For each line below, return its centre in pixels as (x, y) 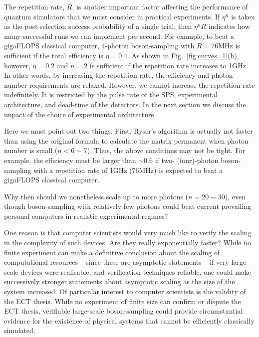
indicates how (229, 26)
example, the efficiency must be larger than (70, 160)
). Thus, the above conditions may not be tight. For (166, 150)
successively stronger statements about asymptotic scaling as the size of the (120, 281)
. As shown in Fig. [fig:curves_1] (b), (183, 55)
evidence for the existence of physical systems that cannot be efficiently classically (129, 320)
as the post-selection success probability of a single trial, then (98, 26)
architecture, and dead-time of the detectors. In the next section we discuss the (125, 104)
